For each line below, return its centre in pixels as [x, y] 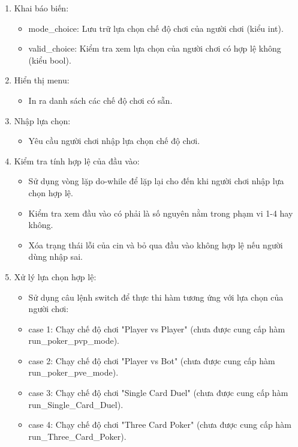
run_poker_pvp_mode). [74, 340]
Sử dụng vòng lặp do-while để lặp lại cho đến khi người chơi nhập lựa [156, 181]
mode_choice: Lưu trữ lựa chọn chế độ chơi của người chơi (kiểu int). [156, 28]
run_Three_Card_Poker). [77, 436]
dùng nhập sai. [55, 256]
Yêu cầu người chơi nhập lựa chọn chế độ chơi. [114, 141]
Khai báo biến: [41, 8]
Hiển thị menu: [42, 80]
